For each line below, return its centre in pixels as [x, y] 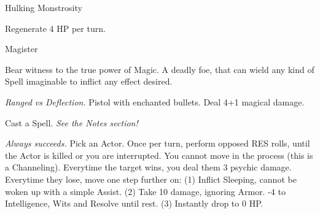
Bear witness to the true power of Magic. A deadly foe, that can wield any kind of [160, 69]
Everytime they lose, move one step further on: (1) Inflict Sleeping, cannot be [151, 179]
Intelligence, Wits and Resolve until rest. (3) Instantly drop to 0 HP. [134, 203]
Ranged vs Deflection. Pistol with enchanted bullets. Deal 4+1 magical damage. [155, 101]
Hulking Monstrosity [44, 7]
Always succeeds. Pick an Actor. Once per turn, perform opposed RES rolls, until [158, 143]
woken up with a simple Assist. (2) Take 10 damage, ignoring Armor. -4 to [145, 191]
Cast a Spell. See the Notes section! [72, 122]
